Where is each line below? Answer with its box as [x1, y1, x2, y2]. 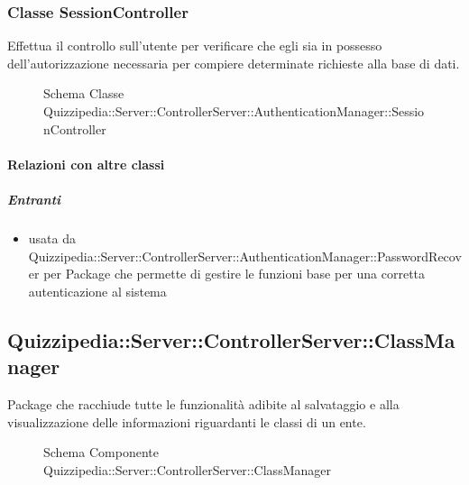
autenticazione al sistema [28, 281, 167, 300]
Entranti [7, 189, 61, 208]
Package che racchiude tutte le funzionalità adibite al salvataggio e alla [7, 394, 400, 413]
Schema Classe [43, 84, 124, 103]
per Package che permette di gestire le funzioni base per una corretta [43, 264, 426, 283]
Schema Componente [43, 443, 159, 462]
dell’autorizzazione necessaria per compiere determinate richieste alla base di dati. [7, 53, 460, 72]
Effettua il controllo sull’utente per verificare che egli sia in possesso [7, 36, 382, 55]
